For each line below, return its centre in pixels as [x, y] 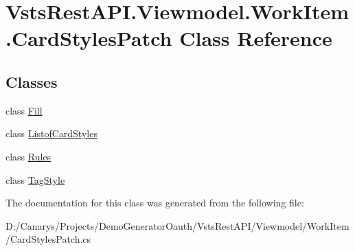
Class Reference [256, 38]
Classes [32, 81]
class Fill [24, 110]
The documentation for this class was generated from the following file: [155, 203]
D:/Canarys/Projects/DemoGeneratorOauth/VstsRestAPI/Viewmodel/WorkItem [177, 225]
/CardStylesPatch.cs [48, 239]
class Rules [28, 156]
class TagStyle [35, 179]
